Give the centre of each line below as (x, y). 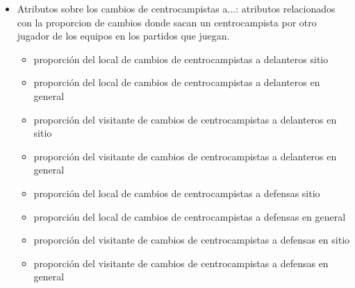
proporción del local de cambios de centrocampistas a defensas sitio (177, 193)
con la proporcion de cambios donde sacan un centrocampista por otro (167, 22)
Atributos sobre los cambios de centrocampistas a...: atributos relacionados (176, 8)
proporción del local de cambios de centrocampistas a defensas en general (190, 216)
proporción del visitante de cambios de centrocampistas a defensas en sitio (192, 240)
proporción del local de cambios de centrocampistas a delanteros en (177, 82)
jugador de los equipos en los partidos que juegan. (123, 36)
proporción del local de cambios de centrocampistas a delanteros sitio (181, 59)
